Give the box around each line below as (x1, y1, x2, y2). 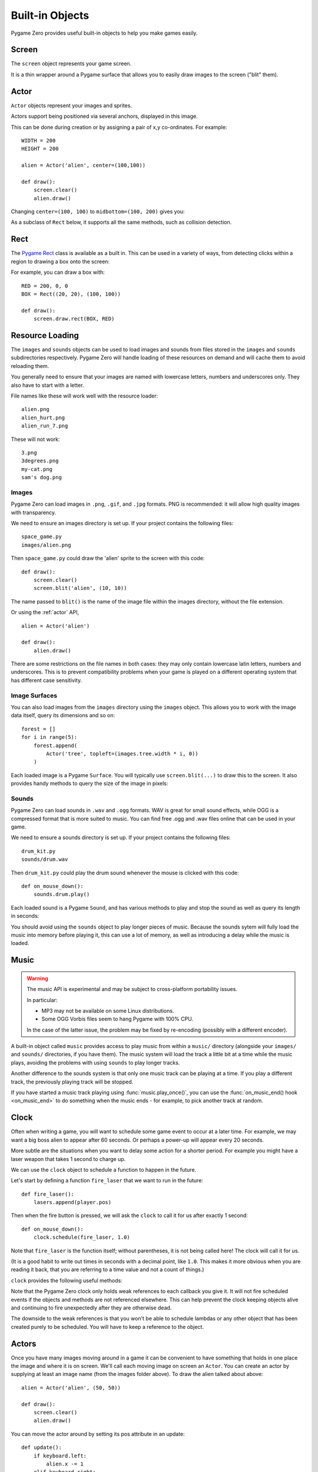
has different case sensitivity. (11, 677, 82, 684)
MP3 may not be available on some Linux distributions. (41, 1007, 174, 1014)
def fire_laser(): (21, 1191, 75, 1198)
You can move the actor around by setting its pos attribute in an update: (11, 1430, 185, 1437)
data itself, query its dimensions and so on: (11, 712, 115, 719)
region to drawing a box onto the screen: (11, 258, 110, 265)
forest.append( (33, 742, 78, 749)
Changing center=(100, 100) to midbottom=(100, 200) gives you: (11, 208, 185, 215)
